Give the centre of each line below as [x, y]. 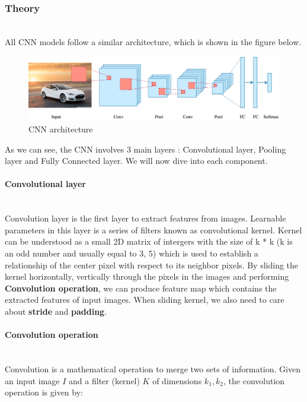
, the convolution [254, 380]
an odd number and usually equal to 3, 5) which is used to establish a [132, 253]
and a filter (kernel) [104, 380]
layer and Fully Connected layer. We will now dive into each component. [136, 161]
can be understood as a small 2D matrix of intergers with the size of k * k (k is [149, 241]
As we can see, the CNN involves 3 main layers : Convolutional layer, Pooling [145, 149]
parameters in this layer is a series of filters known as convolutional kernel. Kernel [153, 230]
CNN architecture [61, 129]
